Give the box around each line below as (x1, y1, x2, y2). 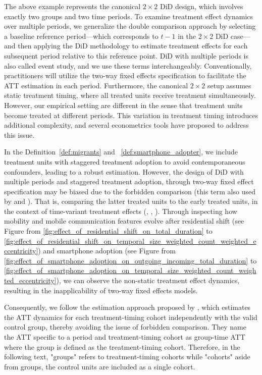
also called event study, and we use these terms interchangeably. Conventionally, (4, 60, 252, 71)
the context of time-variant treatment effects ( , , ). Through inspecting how (4, 205, 237, 216)
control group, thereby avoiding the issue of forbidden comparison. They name (4, 322, 246, 332)
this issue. (4, 129, 35, 140)
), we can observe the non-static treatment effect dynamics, (56, 275, 240, 286)
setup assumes (207, 80, 251, 90)
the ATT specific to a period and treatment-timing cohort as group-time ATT (4, 332, 245, 342)
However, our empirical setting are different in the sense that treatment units (4, 99, 243, 110)
